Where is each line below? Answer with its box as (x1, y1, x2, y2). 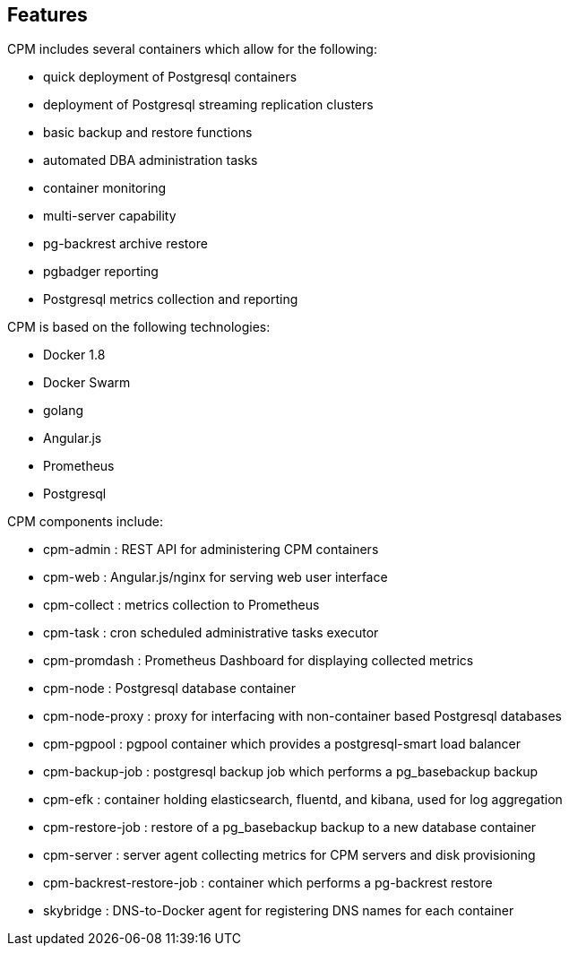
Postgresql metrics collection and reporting (43, 291, 298, 308)
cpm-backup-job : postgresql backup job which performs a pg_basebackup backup (43, 764, 539, 780)
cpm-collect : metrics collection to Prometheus (43, 597, 320, 613)
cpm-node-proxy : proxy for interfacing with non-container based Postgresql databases (43, 708, 562, 724)
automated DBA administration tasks (43, 152, 258, 169)
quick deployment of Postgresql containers (43, 69, 297, 85)
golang (43, 403, 84, 419)
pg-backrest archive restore (43, 236, 208, 252)
